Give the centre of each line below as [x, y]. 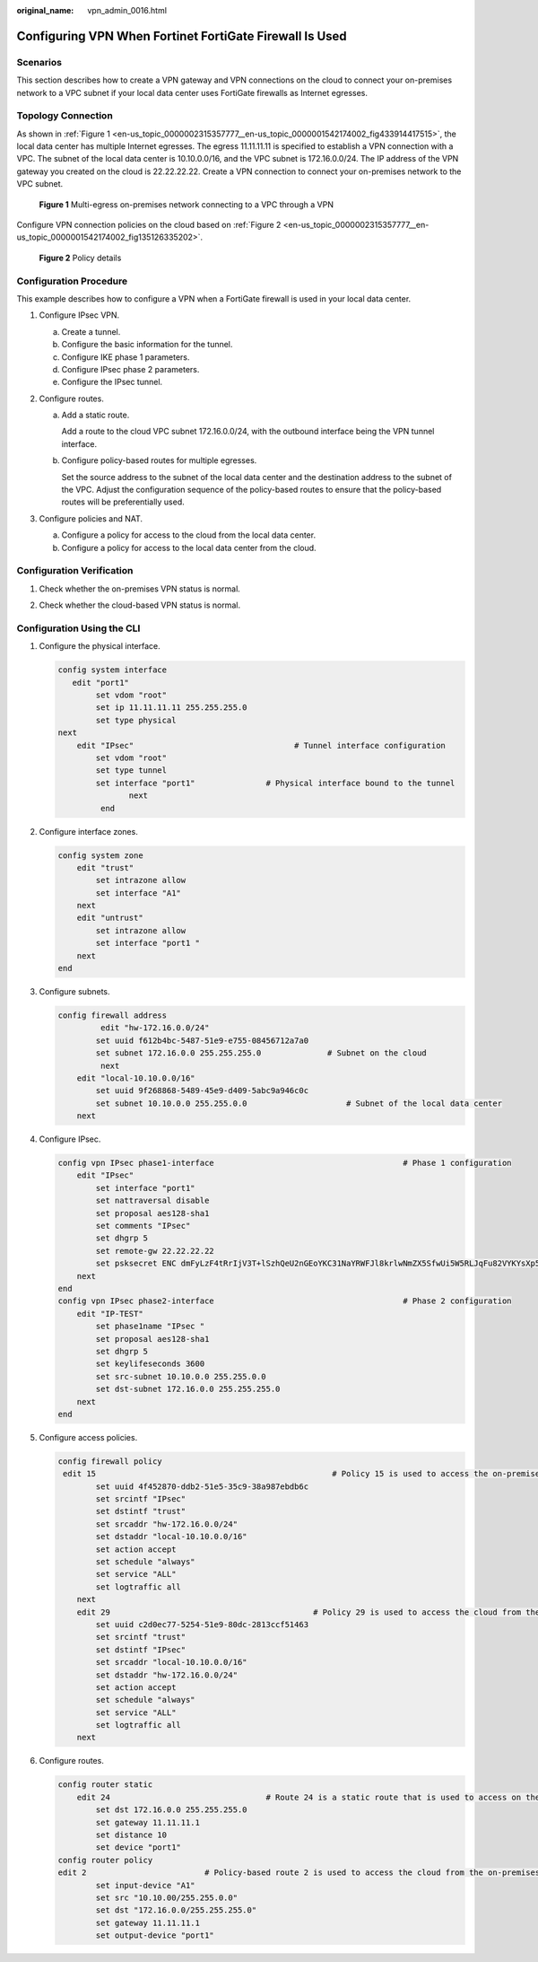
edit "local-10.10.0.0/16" [136, 1078]
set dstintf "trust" [141, 1511]
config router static [105, 1785]
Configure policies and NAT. [91, 518]
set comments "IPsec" [143, 1226]
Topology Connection [65, 116]
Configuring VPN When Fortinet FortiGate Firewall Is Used [182, 36]
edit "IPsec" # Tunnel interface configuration [261, 745]
